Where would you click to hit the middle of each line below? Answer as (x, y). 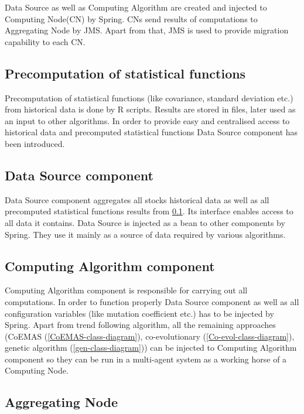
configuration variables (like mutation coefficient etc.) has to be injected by (139, 313)
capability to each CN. (45, 41)
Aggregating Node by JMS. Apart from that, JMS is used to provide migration (147, 30)
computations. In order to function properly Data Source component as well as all (152, 301)
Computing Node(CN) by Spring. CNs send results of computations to (131, 18)
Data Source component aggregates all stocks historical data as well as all (137, 199)
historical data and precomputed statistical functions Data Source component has (151, 132)
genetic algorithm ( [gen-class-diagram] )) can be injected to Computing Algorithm (151, 348)
